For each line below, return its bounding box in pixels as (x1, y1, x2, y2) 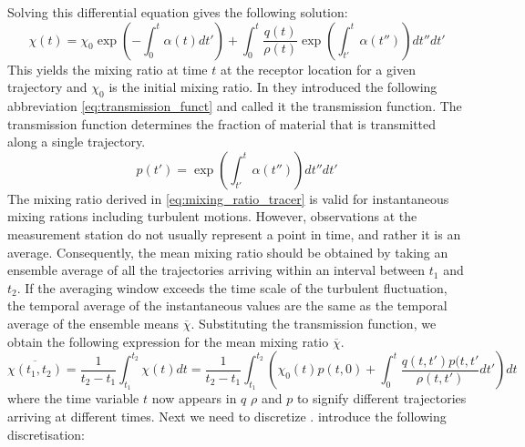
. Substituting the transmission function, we (190, 313, 437, 332)
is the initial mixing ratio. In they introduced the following (108, 77, 437, 97)
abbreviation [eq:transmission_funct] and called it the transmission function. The (7, 96, 462, 115)
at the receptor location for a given (220, 59, 416, 78)
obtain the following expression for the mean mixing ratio (7, 331, 329, 350)
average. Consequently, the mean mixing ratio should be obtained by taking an (7, 242, 448, 261)
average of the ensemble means (7, 313, 179, 332)
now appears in (151, 389, 237, 408)
